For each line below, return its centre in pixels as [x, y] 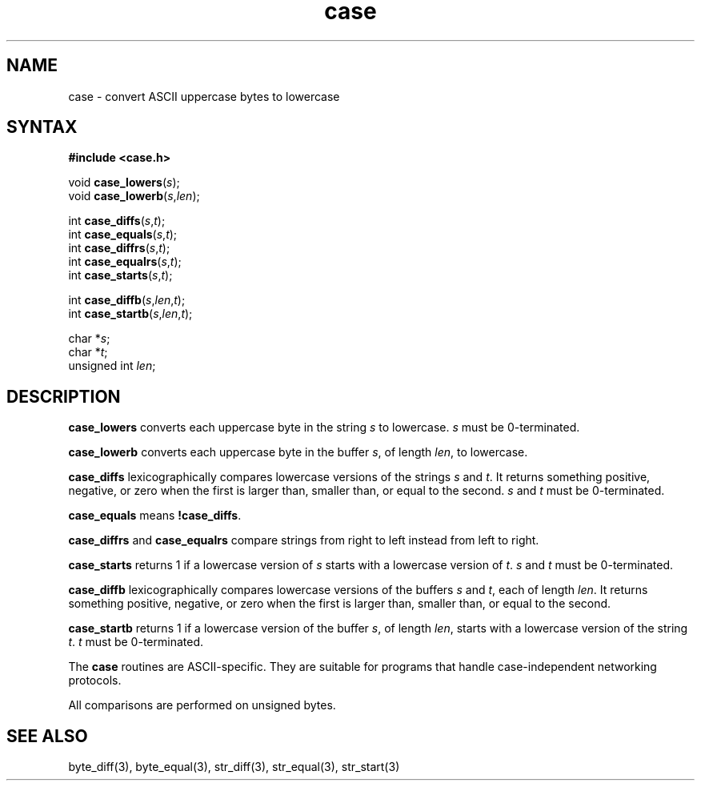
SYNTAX [42, 127]
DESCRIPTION [64, 396]
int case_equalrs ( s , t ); [125, 262]
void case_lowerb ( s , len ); [134, 196]
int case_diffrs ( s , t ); [119, 248]
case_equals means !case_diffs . [155, 516]
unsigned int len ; [112, 366]
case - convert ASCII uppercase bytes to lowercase [204, 96]
